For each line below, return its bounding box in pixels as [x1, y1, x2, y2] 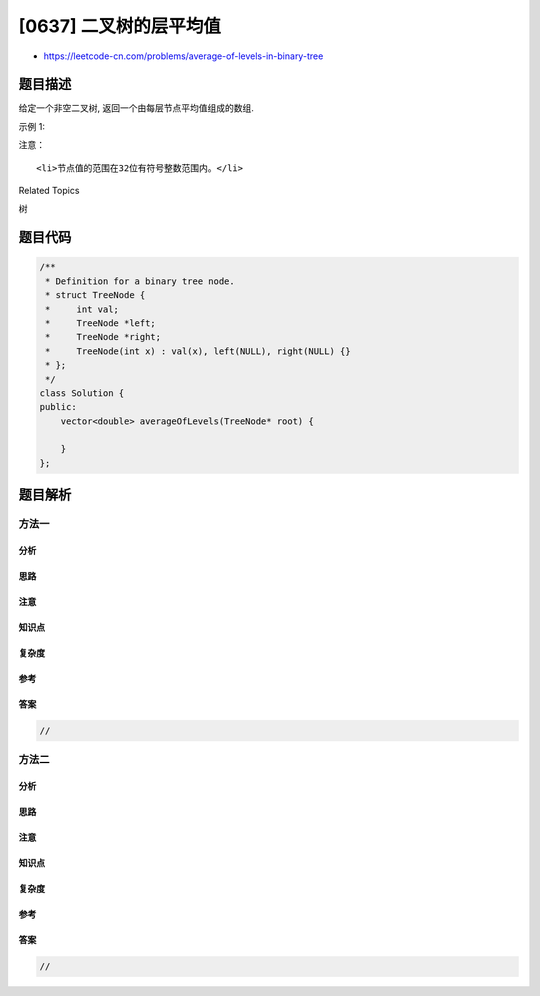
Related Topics [18, 185, 80, 197]
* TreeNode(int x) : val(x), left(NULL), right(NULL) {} [45, 345, 351, 357]
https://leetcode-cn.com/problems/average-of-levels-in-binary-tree [43, 50, 324, 62]
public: [39, 401, 77, 413]
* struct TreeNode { [45, 290, 146, 301]
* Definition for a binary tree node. [45, 275, 235, 287]
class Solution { [39, 387, 125, 399]
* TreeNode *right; [45, 331, 162, 343]
